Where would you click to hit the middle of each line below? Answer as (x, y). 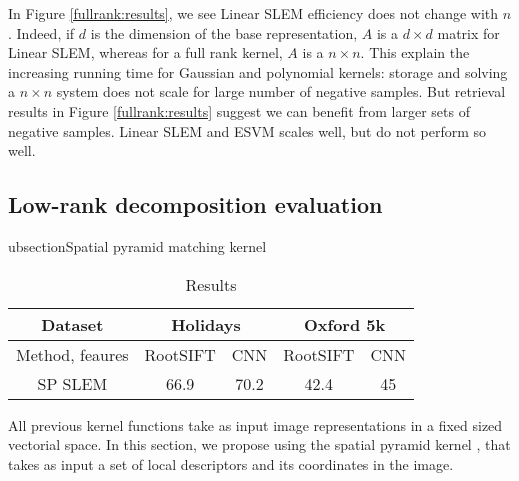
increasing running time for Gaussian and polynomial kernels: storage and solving (258, 71)
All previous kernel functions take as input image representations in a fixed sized (255, 424)
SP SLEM (72, 383)
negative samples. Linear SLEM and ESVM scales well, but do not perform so (247, 130)
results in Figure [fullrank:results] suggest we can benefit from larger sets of (239, 110)
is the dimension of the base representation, (224, 32)
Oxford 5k (345, 324)
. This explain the (415, 52)
